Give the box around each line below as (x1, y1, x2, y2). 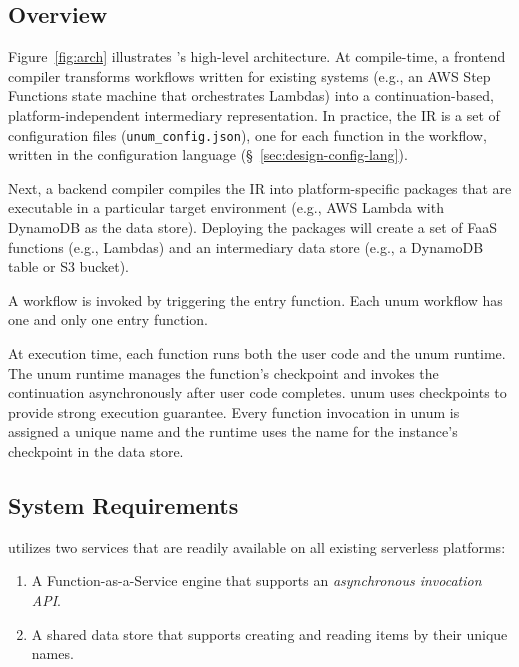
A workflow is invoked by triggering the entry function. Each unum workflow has (8, 289, 503, 310)
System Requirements (8, 489, 239, 520)
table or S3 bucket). (8, 256, 129, 277)
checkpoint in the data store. (8, 440, 184, 461)
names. (31, 643, 74, 664)
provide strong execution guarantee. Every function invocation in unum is (8, 401, 460, 422)
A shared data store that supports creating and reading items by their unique (31, 623, 508, 644)
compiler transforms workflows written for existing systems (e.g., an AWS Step (8, 65, 491, 86)
